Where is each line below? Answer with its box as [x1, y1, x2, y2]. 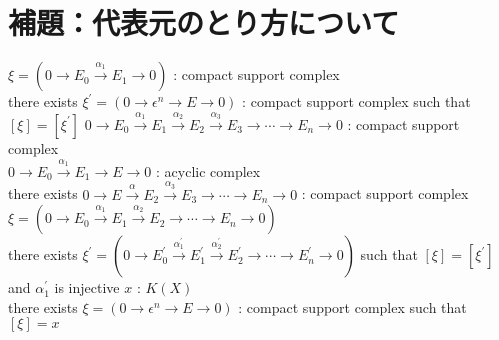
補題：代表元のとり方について [8, 2, 400, 43]
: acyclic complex [156, 160, 261, 181]
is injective [54, 277, 120, 298]
